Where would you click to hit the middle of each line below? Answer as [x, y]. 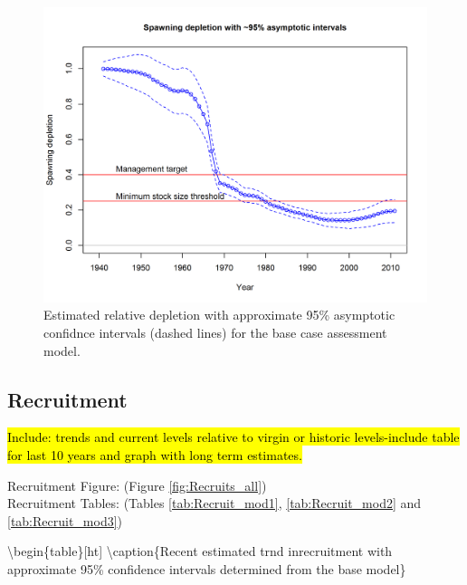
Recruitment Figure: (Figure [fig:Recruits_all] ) [137, 485]
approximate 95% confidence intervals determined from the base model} [207, 569]
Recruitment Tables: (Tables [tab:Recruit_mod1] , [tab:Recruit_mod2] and [214, 503]
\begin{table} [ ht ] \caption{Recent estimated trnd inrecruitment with [200, 551]
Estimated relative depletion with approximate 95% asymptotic [219, 315]
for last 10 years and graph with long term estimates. [155, 455]
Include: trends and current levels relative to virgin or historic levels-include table [233, 437]
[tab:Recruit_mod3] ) [65, 520]
